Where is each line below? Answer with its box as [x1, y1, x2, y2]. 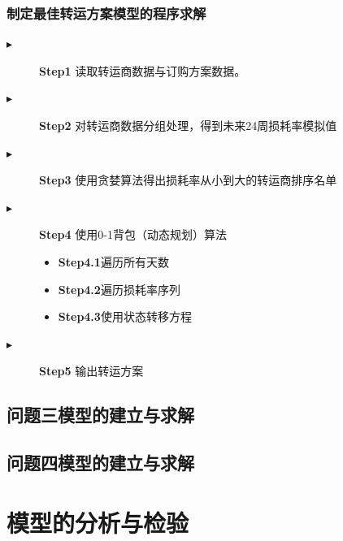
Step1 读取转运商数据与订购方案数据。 [39, 62, 246, 79]
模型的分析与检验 [7, 505, 189, 539]
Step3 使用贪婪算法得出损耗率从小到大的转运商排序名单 [39, 171, 337, 188]
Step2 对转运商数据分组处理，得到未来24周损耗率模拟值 [39, 117, 337, 133]
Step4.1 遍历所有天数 [58, 253, 169, 270]
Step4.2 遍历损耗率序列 [58, 280, 180, 297]
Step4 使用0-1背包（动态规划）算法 [39, 226, 227, 243]
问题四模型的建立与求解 [7, 450, 194, 475]
